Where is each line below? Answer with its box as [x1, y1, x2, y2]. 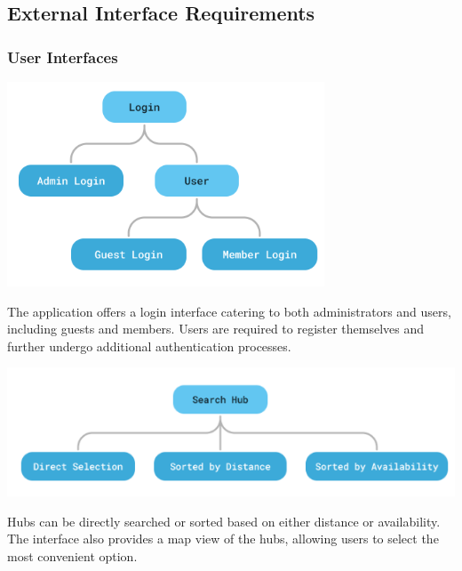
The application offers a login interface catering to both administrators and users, [7, 302, 451, 320]
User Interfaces [7, 45, 118, 68]
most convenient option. [7, 546, 138, 565]
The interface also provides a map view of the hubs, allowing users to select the [7, 529, 439, 548]
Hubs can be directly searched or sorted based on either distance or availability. [7, 511, 441, 530]
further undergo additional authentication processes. [7, 336, 291, 355]
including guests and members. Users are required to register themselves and [7, 319, 425, 338]
